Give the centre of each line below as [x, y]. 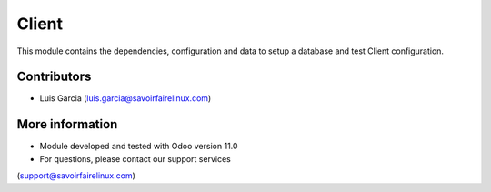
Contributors [54, 77]
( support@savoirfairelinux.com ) [76, 176]
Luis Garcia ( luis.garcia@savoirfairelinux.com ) [125, 98]
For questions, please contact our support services [135, 158]
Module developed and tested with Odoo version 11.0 [139, 147]
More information [67, 124]
